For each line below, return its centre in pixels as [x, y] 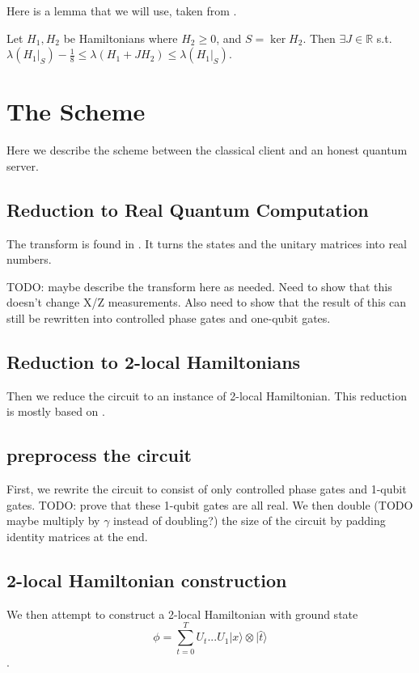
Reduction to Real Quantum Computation [188, 209]
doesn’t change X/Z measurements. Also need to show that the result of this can [207, 302]
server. [23, 165]
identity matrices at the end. [77, 537]
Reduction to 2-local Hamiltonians [154, 362]
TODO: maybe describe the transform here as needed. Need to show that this [199, 286]
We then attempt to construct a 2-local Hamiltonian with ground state [182, 614]
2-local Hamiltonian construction [147, 580]
